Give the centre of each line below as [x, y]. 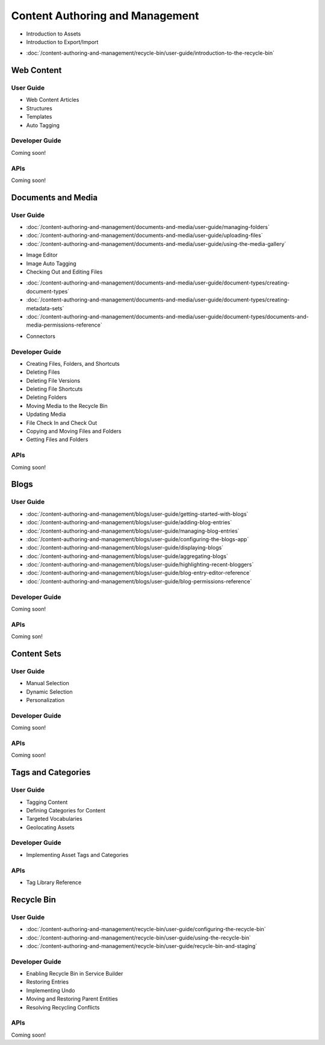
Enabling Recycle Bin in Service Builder [75, 974]
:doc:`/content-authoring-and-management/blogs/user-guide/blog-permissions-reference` [139, 581]
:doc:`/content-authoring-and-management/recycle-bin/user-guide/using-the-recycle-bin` [138, 938]
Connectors [41, 336]
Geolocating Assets [50, 827]
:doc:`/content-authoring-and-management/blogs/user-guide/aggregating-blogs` [127, 556]
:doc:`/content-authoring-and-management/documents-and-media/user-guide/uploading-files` [144, 236]
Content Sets [36, 654]
